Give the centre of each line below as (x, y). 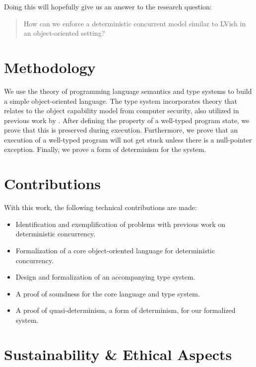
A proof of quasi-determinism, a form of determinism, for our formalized (126, 310)
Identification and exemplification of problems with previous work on (121, 224)
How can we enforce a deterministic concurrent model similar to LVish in (135, 23)
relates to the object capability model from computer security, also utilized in (122, 110)
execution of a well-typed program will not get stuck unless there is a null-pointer (128, 139)
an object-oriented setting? (64, 33)
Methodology (50, 67)
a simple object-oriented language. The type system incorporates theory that (121, 101)
